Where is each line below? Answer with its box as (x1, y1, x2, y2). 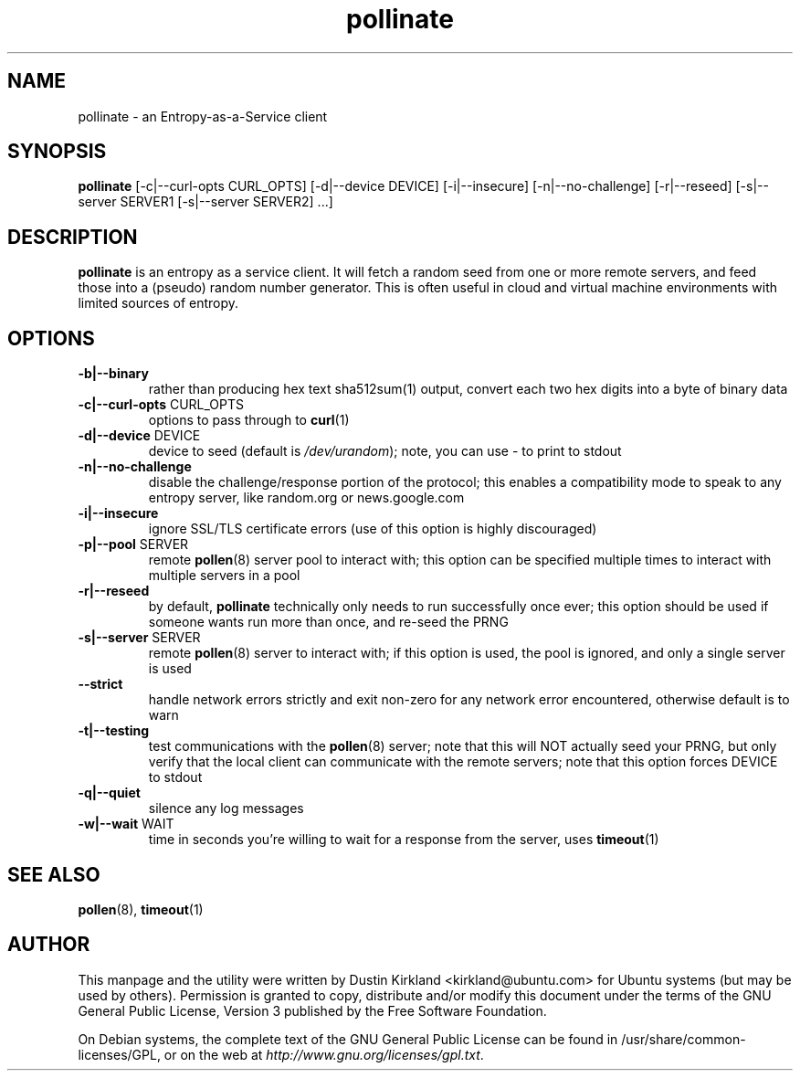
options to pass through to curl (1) (148, 412, 350, 428)
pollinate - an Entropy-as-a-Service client (78, 108, 328, 124)
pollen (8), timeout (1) (78, 901, 204, 917)
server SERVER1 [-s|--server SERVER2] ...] (78, 194, 333, 210)
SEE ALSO (7, 862, 100, 886)
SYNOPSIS (7, 140, 107, 164)
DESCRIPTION (7, 225, 138, 248)
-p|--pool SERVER (78, 536, 189, 553)
